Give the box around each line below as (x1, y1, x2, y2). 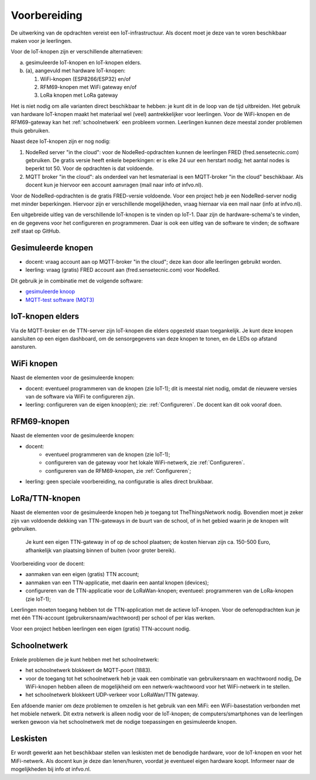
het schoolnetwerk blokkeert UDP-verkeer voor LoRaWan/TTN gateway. (25, 692, 199, 699)
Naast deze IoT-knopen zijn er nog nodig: (11, 138, 111, 145)
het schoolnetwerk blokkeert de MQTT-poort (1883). (25, 667, 152, 674)
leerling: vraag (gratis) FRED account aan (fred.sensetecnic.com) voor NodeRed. (25, 267, 220, 274)
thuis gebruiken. (11, 127, 50, 134)
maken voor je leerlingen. (11, 37, 73, 44)
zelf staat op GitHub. (11, 227, 61, 234)
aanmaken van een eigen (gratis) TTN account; (25, 571, 140, 578)
